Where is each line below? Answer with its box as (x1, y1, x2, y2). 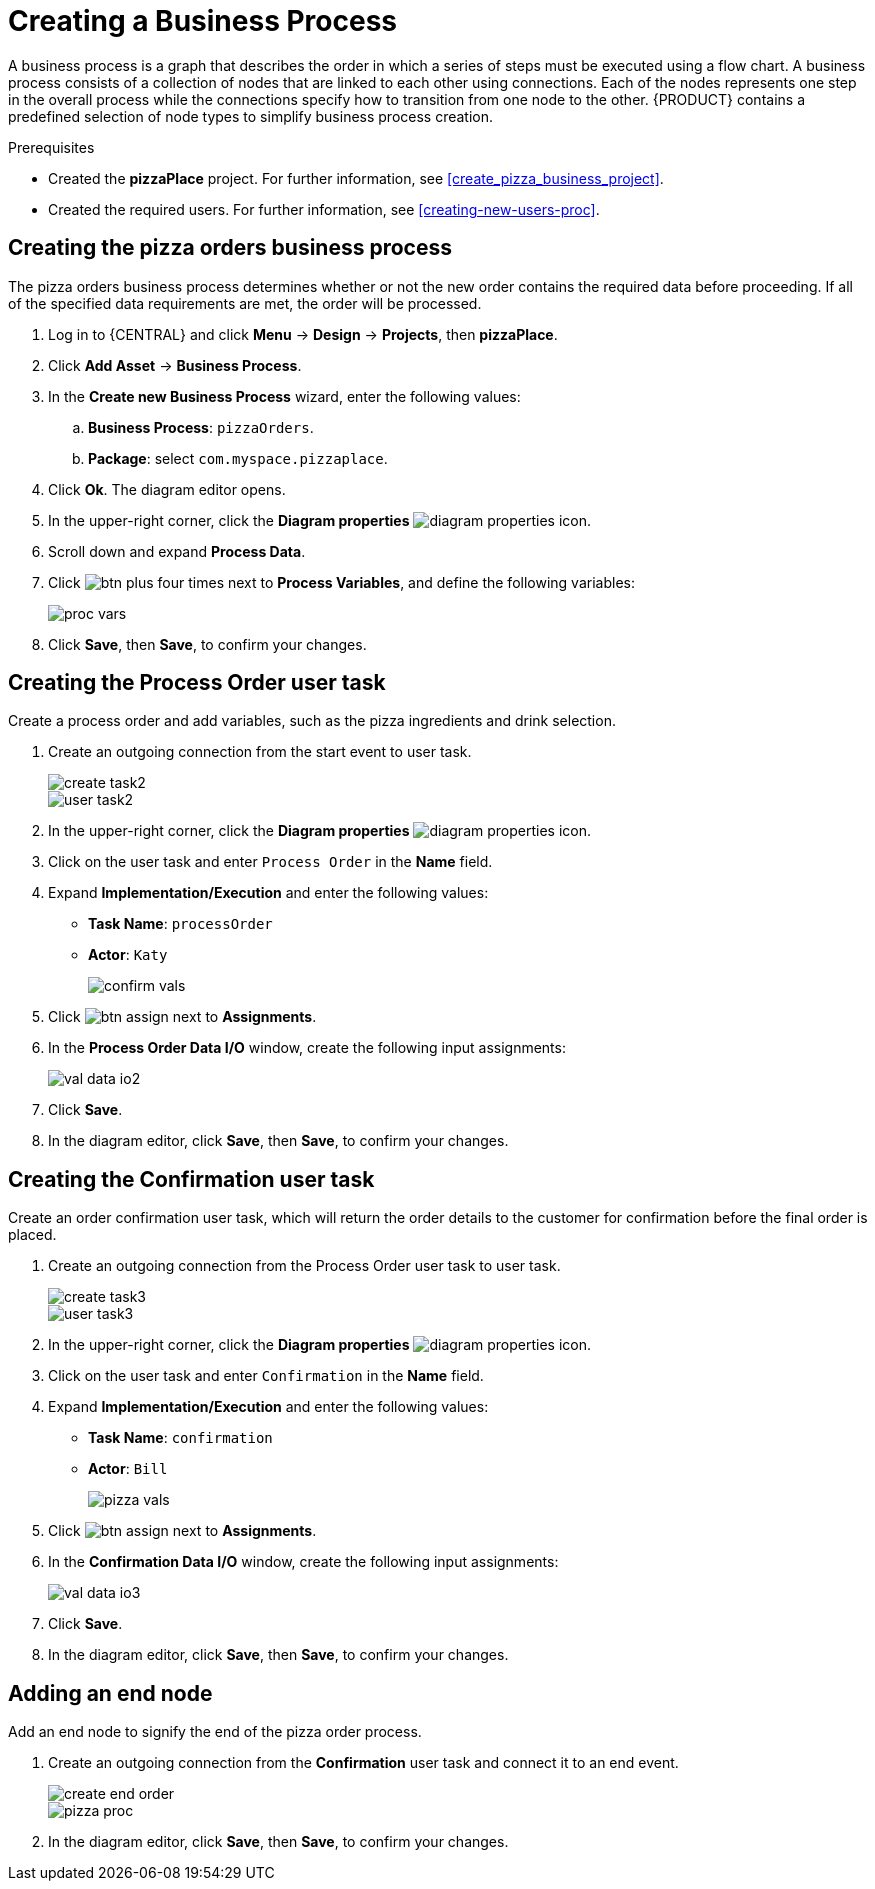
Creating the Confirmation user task (8, 1166, 375, 1192)
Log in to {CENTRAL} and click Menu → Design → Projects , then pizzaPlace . (48, 325, 558, 343)
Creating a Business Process (8, 4, 398, 38)
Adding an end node (8, 1680, 213, 1706)
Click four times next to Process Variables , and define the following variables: (48, 573, 635, 591)
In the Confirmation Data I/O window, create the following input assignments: (48, 1553, 559, 1571)
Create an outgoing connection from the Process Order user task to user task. (48, 1257, 561, 1275)
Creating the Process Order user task (8, 670, 386, 696)
